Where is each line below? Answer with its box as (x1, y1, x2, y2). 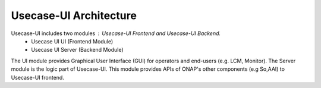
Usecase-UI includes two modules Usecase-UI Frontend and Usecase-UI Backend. (11, 30, 221, 37)
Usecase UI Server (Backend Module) (31, 46, 124, 54)
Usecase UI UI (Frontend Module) (31, 37, 114, 45)
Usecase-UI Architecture (11, 9, 137, 22)
